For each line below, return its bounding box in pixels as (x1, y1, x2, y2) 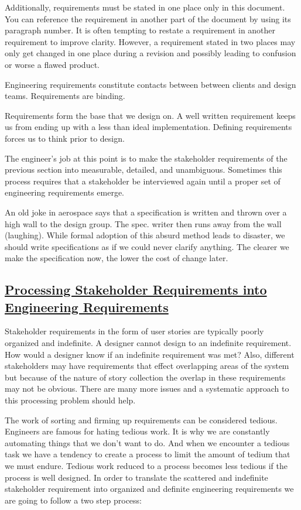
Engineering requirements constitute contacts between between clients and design (5, 78, 296, 90)
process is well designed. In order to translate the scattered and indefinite (5, 471, 268, 483)
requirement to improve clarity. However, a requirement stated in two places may (5, 35, 296, 47)
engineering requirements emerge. (5, 186, 124, 198)
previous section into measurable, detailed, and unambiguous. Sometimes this (5, 163, 282, 176)
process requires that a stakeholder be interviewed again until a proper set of (5, 174, 281, 187)
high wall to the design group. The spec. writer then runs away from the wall (5, 217, 282, 230)
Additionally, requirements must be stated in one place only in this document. (5, 1, 285, 13)
